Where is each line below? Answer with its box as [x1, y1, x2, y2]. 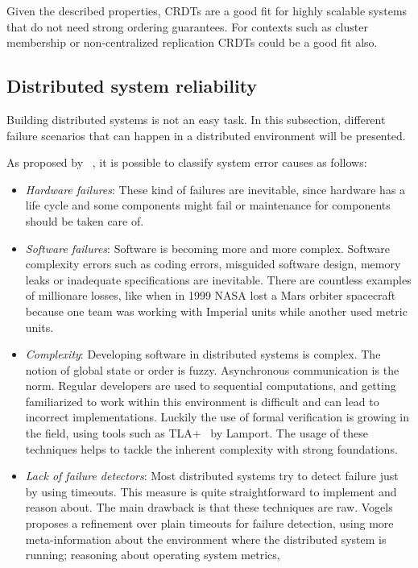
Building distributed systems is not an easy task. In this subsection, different [6, 110, 386, 127]
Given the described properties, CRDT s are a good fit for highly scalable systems [6, 2, 408, 19]
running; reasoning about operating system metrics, [25, 546, 280, 563]
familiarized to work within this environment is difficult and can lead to [25, 392, 379, 409]
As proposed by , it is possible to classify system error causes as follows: [6, 154, 367, 171]
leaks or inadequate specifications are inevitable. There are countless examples [25, 271, 412, 288]
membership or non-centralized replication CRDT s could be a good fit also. [6, 34, 378, 51]
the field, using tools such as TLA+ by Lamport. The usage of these [25, 425, 368, 442]
